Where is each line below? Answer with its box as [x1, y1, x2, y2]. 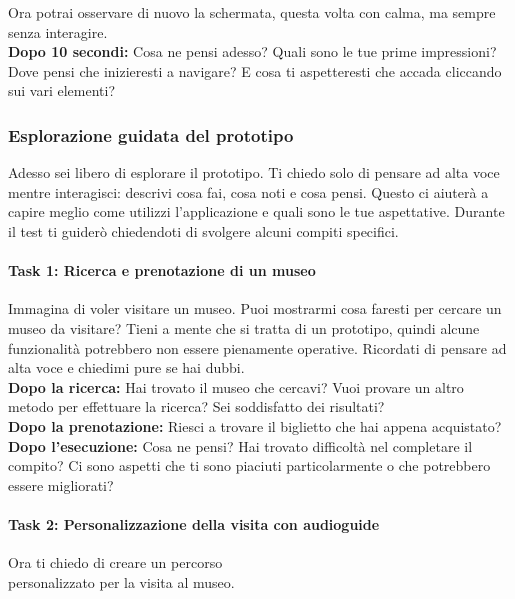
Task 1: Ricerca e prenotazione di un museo [8, 260, 316, 281]
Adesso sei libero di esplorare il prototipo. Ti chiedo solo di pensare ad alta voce [8, 162, 500, 183]
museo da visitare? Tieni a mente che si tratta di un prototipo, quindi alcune [8, 317, 480, 338]
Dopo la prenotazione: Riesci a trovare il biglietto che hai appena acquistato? [8, 415, 502, 436]
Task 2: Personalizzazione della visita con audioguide [8, 513, 380, 534]
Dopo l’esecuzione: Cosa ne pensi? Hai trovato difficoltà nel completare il [8, 435, 473, 456]
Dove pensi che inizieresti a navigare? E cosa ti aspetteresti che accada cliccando [8, 60, 502, 81]
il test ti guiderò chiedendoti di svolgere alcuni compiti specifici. [8, 220, 399, 241]
